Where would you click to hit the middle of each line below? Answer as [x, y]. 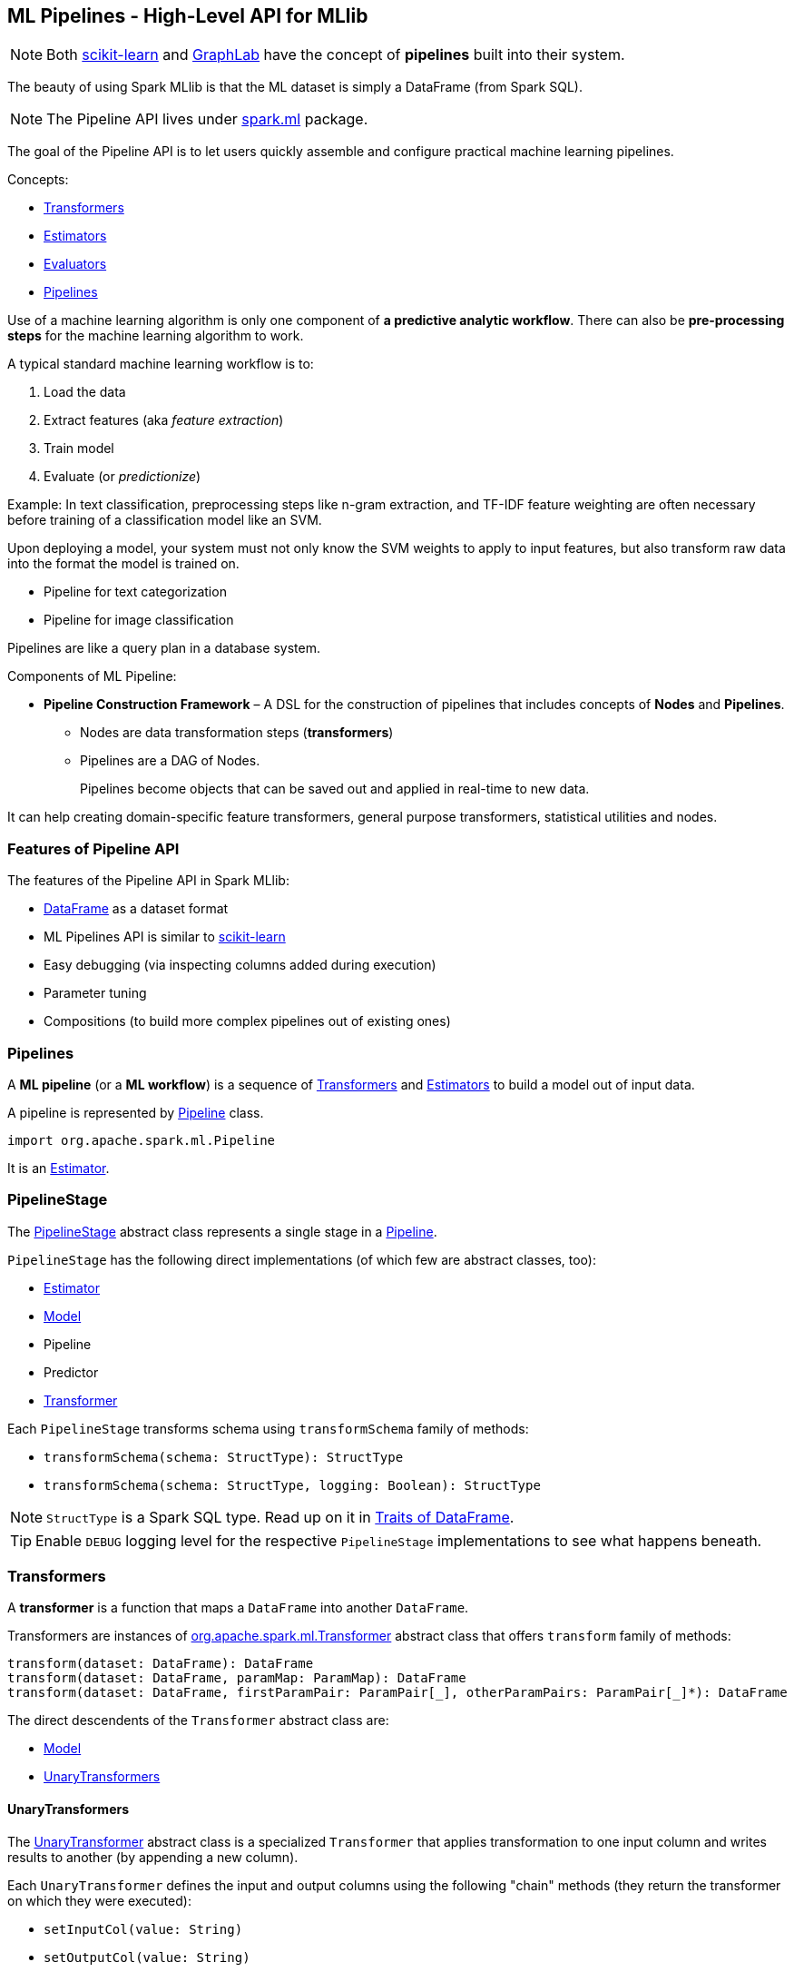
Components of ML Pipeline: [92, 676]
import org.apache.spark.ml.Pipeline [142, 1140]
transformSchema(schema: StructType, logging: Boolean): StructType [292, 1485]
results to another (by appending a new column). [153, 1857]
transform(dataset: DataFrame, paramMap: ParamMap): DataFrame [237, 1678]
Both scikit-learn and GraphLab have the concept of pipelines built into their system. [336, 55]
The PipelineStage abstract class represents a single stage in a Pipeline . [222, 1231]
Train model [79, 449]
